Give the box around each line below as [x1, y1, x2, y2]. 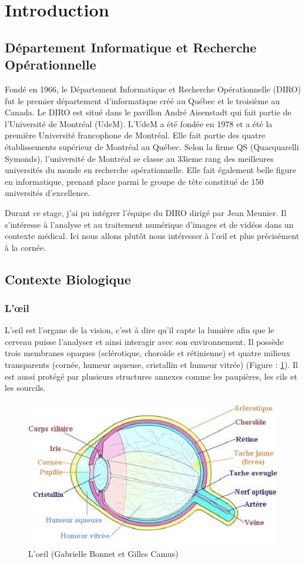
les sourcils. [5, 381, 46, 394]
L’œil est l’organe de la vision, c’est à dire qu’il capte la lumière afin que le [5, 324, 274, 336]
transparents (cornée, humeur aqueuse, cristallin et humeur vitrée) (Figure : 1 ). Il [5, 359, 298, 371]
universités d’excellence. [5, 187, 91, 199]
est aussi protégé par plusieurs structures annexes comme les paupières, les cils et [5, 370, 297, 382]
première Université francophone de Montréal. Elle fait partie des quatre [5, 129, 266, 141]
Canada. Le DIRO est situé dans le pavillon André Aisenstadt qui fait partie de [5, 106, 291, 118]
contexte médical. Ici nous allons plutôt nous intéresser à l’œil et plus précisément [5, 230, 300, 242]
